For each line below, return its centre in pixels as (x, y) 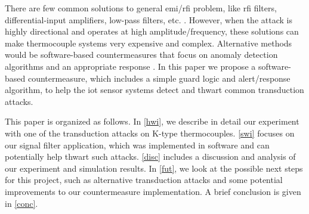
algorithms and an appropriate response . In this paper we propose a (130, 66)
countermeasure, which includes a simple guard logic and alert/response (159, 78)
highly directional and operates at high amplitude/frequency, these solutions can (152, 31)
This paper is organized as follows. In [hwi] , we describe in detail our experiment (152, 121)
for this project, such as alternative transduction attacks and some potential (144, 180)
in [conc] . (21, 203)
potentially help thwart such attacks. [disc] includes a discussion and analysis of (150, 156)
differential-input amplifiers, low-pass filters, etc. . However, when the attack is (149, 19)
